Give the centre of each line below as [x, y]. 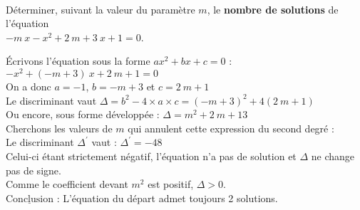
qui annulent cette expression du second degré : [231, 128]
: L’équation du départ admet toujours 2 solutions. [167, 198]
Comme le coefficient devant [67, 184]
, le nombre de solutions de [273, 9]
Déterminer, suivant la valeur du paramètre [101, 9]
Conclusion [30, 199]
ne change [333, 156]
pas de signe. [34, 170]
